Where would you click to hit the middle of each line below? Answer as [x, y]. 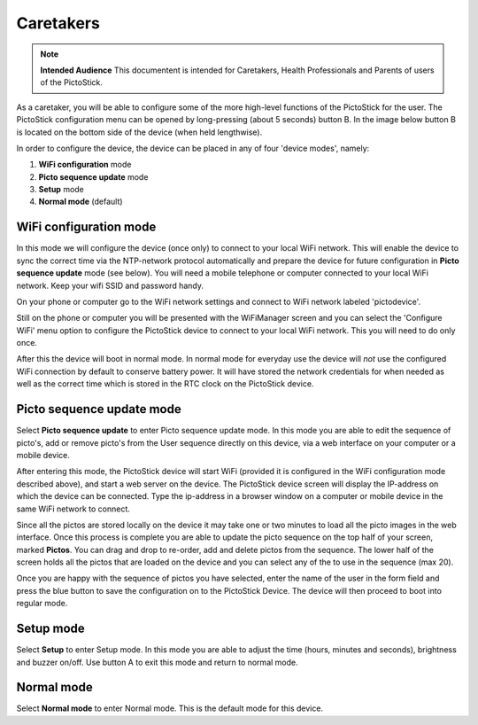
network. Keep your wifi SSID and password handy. [110, 285]
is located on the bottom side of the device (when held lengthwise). [139, 132]
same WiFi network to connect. [73, 509]
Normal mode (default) [81, 202]
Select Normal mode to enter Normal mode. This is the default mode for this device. [170, 708]
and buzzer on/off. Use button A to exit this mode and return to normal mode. [157, 662]
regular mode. [42, 604]
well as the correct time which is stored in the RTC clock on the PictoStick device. [165, 384]
